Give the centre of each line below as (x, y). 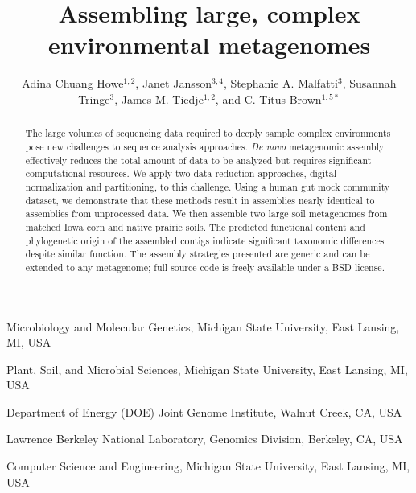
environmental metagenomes (209, 45)
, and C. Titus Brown (268, 99)
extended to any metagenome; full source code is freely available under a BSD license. (205, 267)
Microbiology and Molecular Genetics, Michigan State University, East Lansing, (203, 326)
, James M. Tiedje (159, 99)
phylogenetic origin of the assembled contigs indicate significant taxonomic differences (205, 240)
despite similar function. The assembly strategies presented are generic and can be (198, 254)
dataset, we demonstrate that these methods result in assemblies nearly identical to (200, 200)
